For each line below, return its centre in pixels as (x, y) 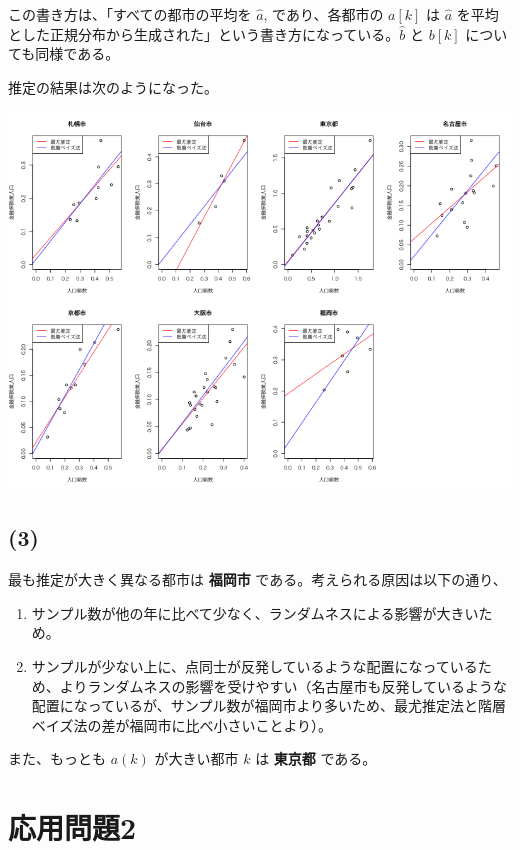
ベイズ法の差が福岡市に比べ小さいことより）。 (182, 724)
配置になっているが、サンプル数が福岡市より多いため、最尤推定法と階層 (269, 705)
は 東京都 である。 (316, 758)
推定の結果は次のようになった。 (113, 86)
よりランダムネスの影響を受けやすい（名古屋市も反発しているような (283, 685)
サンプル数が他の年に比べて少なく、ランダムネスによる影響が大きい (255, 612)
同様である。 (77, 53)
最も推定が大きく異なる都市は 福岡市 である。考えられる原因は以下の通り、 (257, 579)
